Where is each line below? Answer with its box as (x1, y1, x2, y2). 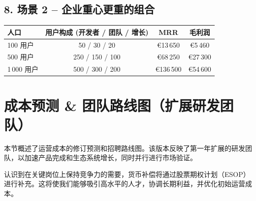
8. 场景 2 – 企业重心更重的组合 (4, 1, 155, 17)
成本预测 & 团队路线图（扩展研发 (4, 95, 220, 115)
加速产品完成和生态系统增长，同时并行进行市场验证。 (24, 152, 197, 163)
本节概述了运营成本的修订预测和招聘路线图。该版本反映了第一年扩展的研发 (4, 143, 245, 153)
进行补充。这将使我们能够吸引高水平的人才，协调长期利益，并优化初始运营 (4, 178, 245, 189)
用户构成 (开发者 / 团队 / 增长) (45, 27, 149, 37)
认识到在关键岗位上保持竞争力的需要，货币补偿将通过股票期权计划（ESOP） (4, 169, 250, 179)
